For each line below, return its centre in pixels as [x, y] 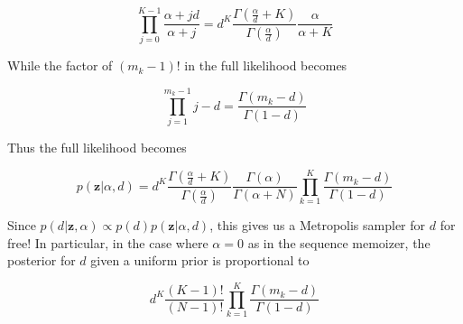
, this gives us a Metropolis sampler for [318, 225]
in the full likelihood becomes [266, 65]
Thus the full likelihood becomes [97, 148]
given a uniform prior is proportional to [200, 260]
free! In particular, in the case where [108, 242]
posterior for [42, 260]
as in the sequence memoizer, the [339, 242]
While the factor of [60, 65]
